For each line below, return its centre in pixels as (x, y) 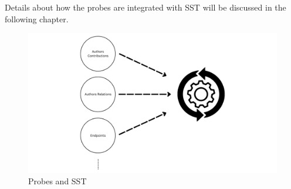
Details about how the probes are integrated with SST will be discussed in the (145, 7)
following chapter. (37, 18)
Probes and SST (57, 181)
